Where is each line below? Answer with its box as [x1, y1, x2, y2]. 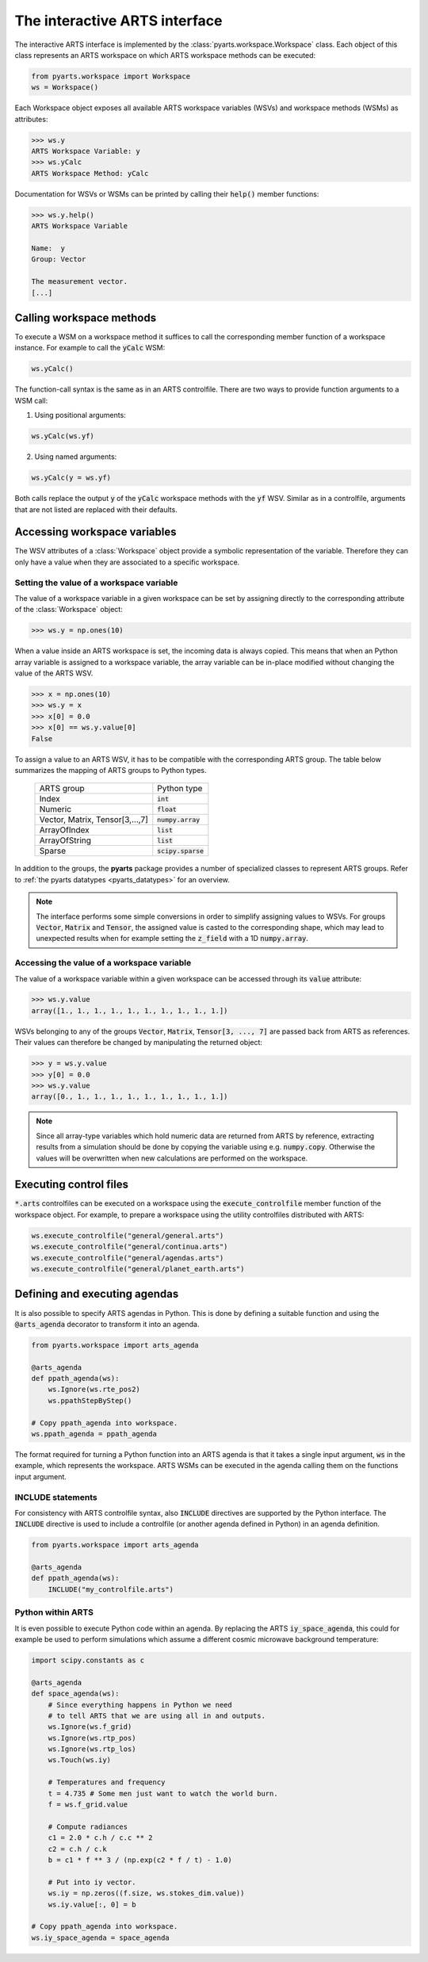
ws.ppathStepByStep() [48, 1396, 132, 1405]
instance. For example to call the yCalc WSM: [14, 343, 166, 353]
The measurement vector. [31, 277, 128, 286]
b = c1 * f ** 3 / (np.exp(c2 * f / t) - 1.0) [48, 1856, 233, 1864]
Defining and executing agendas [14, 1287, 179, 1301]
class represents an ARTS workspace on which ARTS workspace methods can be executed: [14, 50, 316, 59]
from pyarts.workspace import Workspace [31, 71, 190, 81]
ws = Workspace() [31, 83, 99, 92]
